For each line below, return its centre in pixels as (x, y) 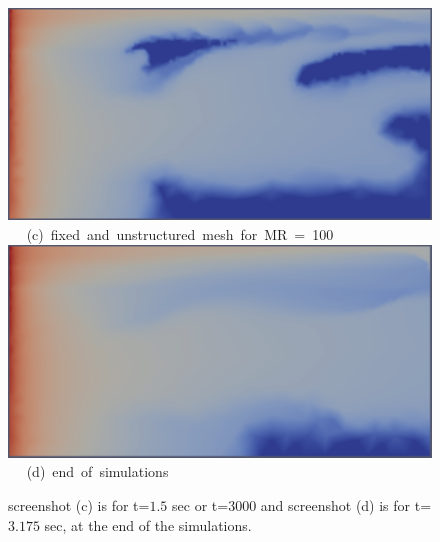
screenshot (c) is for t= (79, 505)
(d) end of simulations (97, 471)
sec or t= (200, 505)
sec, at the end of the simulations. (148, 524)
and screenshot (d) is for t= (346, 505)
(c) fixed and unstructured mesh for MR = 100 (180, 234)
